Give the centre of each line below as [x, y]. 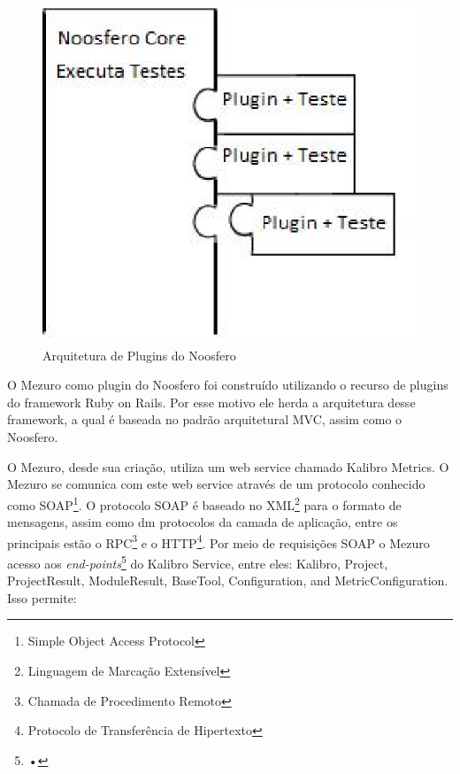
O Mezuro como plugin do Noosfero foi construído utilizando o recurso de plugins [228, 385]
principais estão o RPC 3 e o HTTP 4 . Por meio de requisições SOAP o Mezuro [218, 541]
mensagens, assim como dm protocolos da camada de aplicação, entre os [203, 522]
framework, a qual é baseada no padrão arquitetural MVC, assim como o [205, 419]
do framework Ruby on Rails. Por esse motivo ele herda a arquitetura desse [211, 402]
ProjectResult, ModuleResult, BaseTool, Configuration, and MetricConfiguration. [228, 580]
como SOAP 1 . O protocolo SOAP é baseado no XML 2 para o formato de [204, 503]
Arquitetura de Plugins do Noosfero [139, 355]
